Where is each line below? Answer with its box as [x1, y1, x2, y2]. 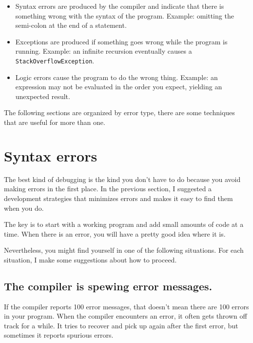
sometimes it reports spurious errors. [4, 330, 114, 340]
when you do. [4, 202, 44, 213]
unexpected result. [15, 91, 70, 101]
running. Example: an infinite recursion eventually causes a [15, 46, 192, 56]
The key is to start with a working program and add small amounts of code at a [4, 219, 244, 229]
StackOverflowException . [15, 55, 95, 65]
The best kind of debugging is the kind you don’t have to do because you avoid [4, 174, 241, 184]
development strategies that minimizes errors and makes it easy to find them [4, 193, 233, 203]
